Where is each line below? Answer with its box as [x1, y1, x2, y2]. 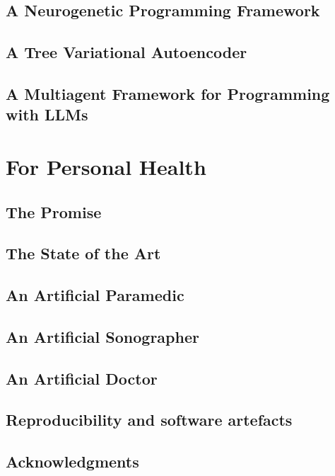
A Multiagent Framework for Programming [6, 82, 330, 104]
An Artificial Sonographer [6, 325, 199, 347]
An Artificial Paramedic [6, 284, 184, 306]
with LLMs [6, 103, 88, 125]
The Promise [6, 200, 102, 222]
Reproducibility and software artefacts [6, 409, 293, 431]
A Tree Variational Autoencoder [6, 41, 247, 63]
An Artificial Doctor [6, 367, 158, 389]
